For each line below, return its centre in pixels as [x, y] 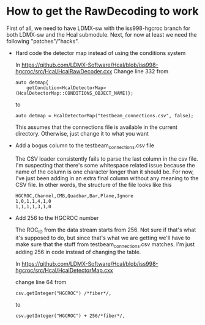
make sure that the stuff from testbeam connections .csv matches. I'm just [105, 245]
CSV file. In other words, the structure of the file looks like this [93, 184]
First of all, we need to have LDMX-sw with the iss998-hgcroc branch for [99, 28]
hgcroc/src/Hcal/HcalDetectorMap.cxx [64, 271]
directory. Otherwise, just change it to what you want [82, 133]
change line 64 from [41, 282]
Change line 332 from [141, 71]
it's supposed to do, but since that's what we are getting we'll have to [103, 238]
